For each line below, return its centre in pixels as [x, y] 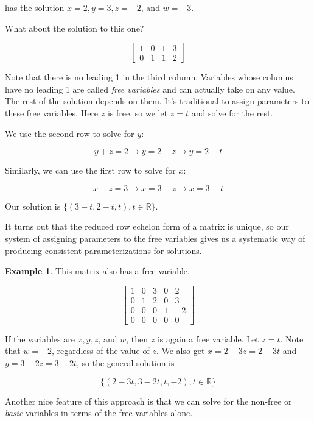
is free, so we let [138, 112]
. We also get [180, 351]
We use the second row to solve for [70, 133]
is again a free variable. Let [208, 338]
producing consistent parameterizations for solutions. [103, 250]
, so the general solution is [126, 363]
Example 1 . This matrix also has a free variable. [97, 271]
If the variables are [40, 338]
